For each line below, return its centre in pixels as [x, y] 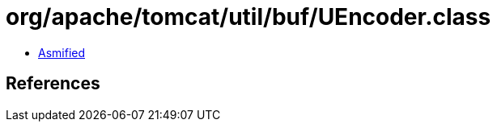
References [53, 84]
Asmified [62, 52]
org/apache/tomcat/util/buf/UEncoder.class [248, 17]
